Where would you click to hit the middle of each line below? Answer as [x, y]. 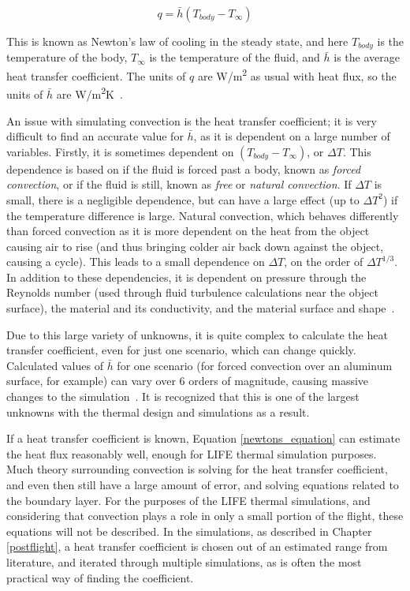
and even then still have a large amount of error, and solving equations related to [203, 485]
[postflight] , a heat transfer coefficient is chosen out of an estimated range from [197, 546]
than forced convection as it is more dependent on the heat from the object [188, 231]
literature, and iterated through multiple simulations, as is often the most [184, 561]
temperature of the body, [67, 57]
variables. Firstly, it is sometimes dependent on [120, 151]
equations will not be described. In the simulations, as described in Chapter [189, 531]
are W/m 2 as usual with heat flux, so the [297, 75]
